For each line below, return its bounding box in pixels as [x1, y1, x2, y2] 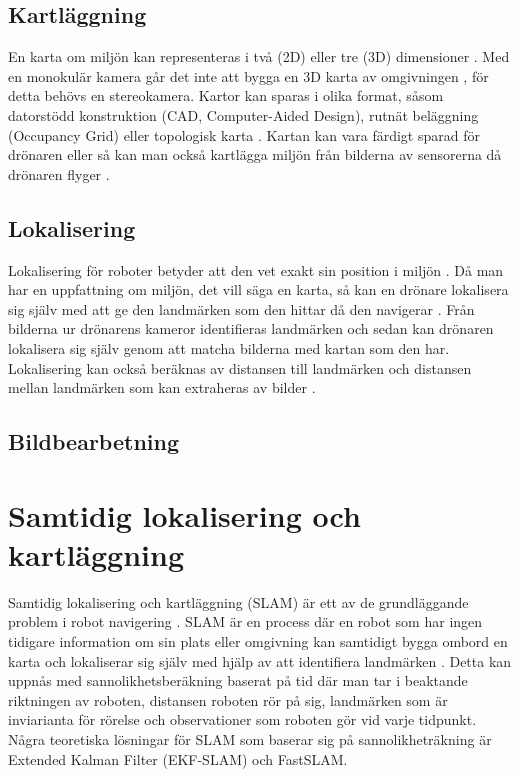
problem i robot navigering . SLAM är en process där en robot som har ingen [8, 611, 483, 632]
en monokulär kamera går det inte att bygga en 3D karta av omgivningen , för [8, 65, 489, 86]
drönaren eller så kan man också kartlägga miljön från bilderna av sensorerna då [8, 144, 502, 165]
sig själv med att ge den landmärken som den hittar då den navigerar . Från [8, 298, 475, 319]
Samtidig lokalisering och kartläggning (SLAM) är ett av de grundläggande [8, 591, 469, 612]
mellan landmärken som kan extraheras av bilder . [8, 377, 316, 398]
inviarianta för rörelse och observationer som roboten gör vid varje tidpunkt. [8, 709, 477, 730]
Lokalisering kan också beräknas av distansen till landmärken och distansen [8, 357, 472, 378]
